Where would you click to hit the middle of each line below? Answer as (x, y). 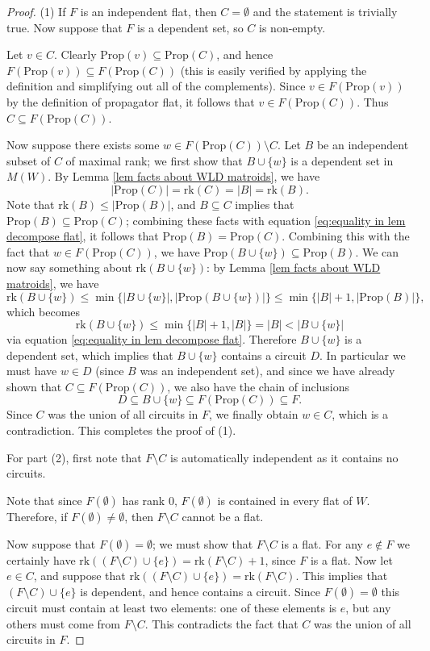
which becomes (44, 311)
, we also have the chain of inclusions (259, 386)
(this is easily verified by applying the (273, 70)
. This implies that (342, 576)
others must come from (63, 623)
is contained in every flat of (285, 500)
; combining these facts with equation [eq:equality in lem (265, 220)
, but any (368, 608)
